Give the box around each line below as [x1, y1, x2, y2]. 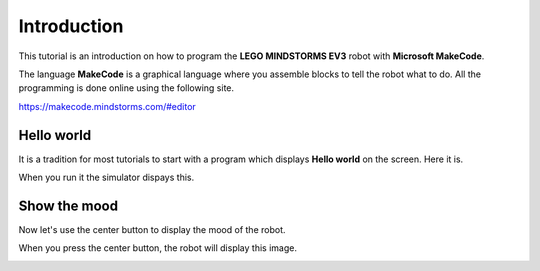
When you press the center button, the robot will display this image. [18, 242, 297, 254]
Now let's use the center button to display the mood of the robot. [18, 223, 286, 235]
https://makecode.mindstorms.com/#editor [18, 100, 197, 112]
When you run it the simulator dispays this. [18, 171, 195, 184]
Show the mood [18, 197, 119, 214]
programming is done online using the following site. [18, 82, 235, 94]
